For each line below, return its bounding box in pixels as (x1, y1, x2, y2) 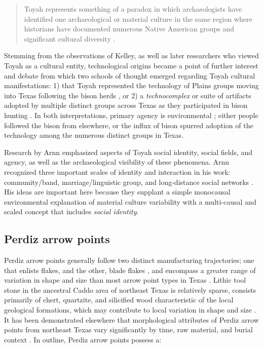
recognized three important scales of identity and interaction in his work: (4, 166, 231, 177)
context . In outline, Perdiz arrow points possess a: (4, 334, 162, 344)
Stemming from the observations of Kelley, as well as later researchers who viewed (4, 50, 259, 61)
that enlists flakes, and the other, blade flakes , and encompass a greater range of (4, 264, 256, 275)
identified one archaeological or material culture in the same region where (24, 13, 252, 24)
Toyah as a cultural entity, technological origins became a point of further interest (4, 60, 258, 70)
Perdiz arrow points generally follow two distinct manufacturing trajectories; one (4, 255, 254, 265)
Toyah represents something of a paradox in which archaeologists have (24, 4, 242, 14)
